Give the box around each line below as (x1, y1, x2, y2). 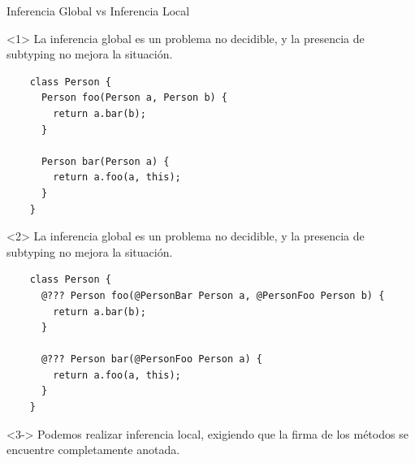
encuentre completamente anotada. (6, 441, 180, 458)
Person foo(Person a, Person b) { (41, 92, 228, 104)
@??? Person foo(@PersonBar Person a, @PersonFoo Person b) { (41, 289, 385, 301)
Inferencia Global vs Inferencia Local (6, 2, 190, 19)
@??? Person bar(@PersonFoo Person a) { (41, 353, 262, 366)
